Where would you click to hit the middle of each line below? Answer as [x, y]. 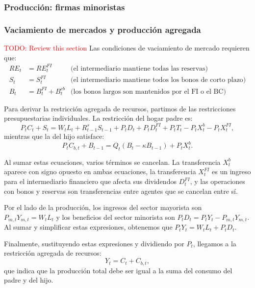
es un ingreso [231, 171]
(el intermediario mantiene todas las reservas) [140, 68]
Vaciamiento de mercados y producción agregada [102, 29]
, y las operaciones [217, 181]
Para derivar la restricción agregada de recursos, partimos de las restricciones [120, 108]
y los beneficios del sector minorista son [115, 217]
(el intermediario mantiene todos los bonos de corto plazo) [158, 80]
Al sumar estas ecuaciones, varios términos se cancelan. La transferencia [112, 162]
